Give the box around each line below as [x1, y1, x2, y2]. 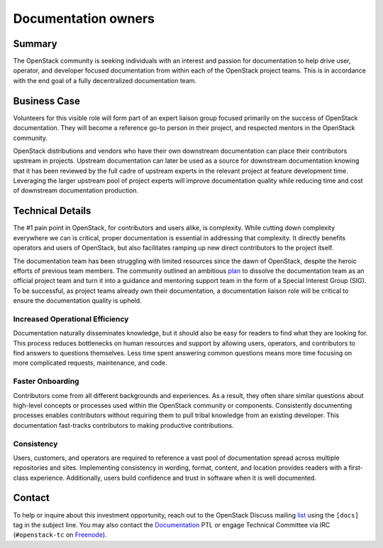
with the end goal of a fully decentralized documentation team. [13, 76, 197, 85]
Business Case [13, 95, 81, 107]
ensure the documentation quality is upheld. [13, 296, 142, 305]
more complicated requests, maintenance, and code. [13, 359, 168, 367]
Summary [13, 38, 57, 50]
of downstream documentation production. [13, 186, 138, 195]
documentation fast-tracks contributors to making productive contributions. [13, 421, 234, 429]
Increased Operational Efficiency [13, 313, 129, 323]
